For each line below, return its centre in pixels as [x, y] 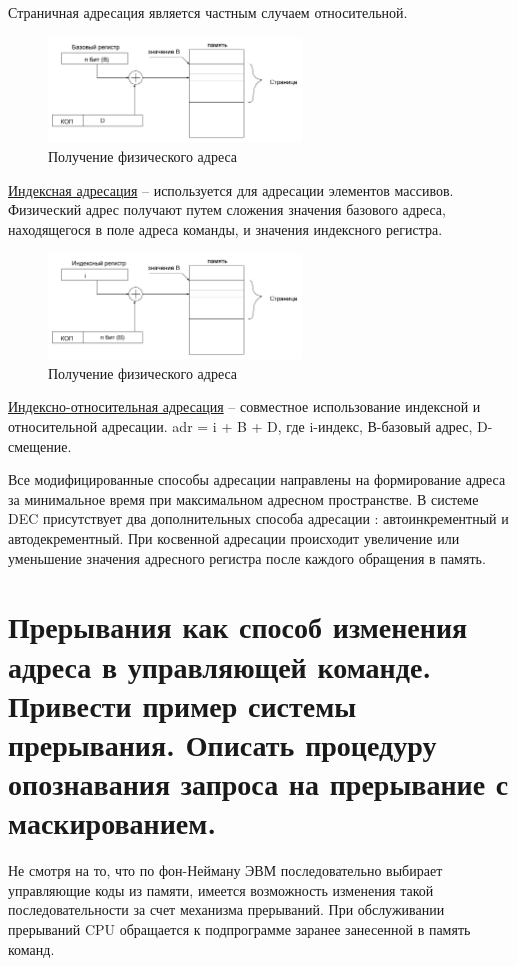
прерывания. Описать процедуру [222, 743]
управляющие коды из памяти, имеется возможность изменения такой [221, 889]
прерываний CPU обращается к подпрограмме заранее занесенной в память [239, 929]
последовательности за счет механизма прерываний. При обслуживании [226, 909]
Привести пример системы [182, 704]
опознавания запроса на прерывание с [258, 783]
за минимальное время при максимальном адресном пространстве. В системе [243, 498]
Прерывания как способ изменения [238, 626]
